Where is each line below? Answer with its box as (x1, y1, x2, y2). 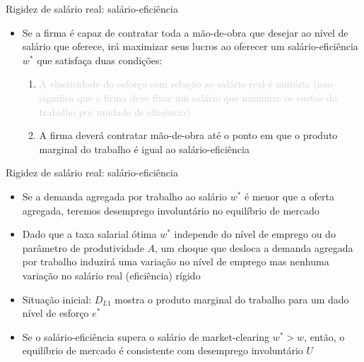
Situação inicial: (22, 291, 92, 306)
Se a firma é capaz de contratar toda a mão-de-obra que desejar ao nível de (22, 25, 348, 40)
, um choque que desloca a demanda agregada (155, 240, 353, 255)
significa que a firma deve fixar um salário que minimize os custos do (39, 90, 337, 104)
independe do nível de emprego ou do (174, 227, 336, 241)
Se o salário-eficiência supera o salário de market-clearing (22, 329, 270, 344)
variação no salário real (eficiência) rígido (22, 267, 201, 282)
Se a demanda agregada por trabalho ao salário (22, 188, 227, 203)
